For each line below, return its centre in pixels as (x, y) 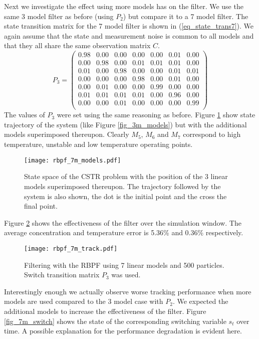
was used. (126, 275)
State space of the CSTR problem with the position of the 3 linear (126, 176)
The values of (25, 115)
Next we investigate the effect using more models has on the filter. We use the (124, 6)
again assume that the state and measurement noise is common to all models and (129, 35)
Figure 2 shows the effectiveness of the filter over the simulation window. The (123, 222)
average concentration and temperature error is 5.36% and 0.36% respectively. (124, 232)
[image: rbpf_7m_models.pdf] (73, 160)
